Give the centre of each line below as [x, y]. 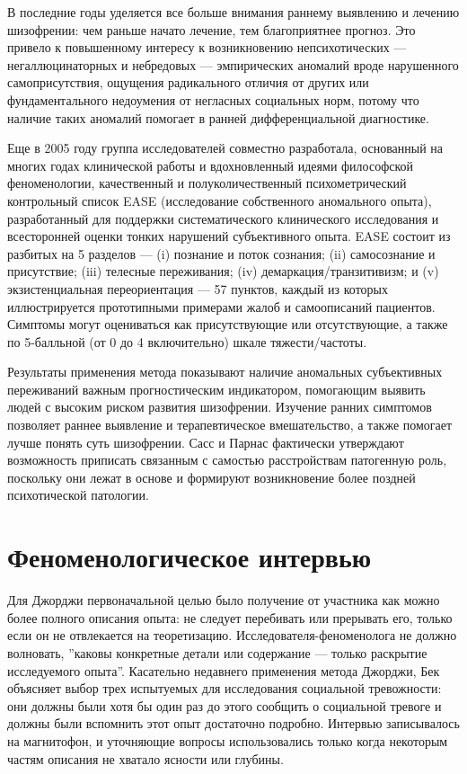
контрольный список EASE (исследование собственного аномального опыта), [220, 200]
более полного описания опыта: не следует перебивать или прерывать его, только [230, 617]
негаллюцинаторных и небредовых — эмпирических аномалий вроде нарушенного [233, 64]
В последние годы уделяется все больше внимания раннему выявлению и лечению [233, 12]
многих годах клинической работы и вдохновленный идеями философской [211, 165]
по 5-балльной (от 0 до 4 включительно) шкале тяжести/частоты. [187, 341]
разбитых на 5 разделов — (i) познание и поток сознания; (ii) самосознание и [221, 253]
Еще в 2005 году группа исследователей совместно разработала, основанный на [225, 148]
